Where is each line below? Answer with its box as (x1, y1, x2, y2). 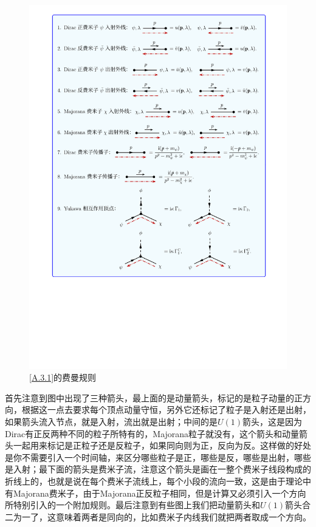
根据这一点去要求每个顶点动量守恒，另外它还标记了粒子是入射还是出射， (21, 403, 311, 416)
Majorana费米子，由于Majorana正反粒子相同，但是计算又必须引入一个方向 (13, 486, 306, 499)
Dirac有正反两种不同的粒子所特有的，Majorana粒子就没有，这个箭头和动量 (5, 427, 300, 440)
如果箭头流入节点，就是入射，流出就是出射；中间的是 (5, 415, 218, 428)
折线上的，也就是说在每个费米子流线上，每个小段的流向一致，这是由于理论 (5, 475, 303, 488)
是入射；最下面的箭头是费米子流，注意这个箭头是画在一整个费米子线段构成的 (5, 463, 311, 475)
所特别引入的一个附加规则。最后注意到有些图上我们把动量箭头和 (5, 498, 260, 511)
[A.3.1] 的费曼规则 (29, 371, 97, 384)
